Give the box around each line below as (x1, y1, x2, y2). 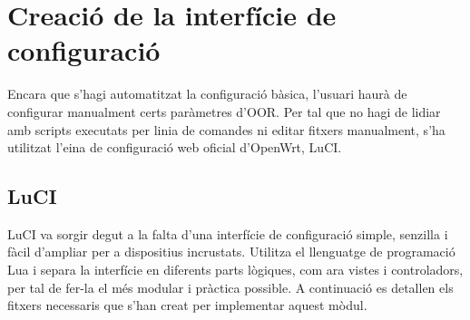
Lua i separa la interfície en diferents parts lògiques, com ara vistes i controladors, (7, 260, 464, 279)
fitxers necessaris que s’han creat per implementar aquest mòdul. (7, 296, 367, 315)
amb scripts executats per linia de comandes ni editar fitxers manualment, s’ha (7, 120, 446, 139)
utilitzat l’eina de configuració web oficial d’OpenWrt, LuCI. (7, 138, 342, 157)
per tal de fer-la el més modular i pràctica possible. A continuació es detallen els (7, 277, 454, 296)
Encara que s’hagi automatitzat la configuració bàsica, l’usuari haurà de (7, 84, 407, 103)
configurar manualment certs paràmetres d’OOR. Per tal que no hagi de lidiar (7, 102, 441, 121)
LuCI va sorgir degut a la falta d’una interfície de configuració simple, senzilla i (7, 224, 448, 243)
